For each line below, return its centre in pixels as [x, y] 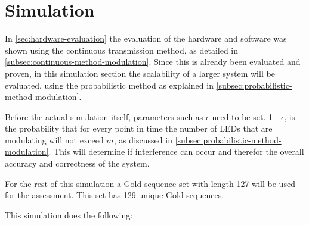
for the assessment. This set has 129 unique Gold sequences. [115, 195]
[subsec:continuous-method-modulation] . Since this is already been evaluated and [153, 62]
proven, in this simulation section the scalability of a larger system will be [140, 73]
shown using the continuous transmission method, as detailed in [122, 50]
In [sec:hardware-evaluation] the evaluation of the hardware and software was [146, 38]
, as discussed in [143, 140]
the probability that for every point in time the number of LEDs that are [139, 128]
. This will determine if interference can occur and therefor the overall [176, 151]
